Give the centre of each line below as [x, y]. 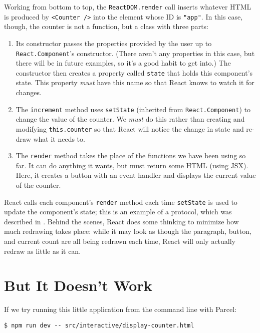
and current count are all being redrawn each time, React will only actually [120, 241]
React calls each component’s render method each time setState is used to [121, 202]
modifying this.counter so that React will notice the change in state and [130, 128]
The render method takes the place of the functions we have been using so [131, 155]
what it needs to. [59, 138]
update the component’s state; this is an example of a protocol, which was [118, 212]
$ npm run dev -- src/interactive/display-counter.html [99, 325]
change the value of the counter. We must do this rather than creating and [130, 119]
